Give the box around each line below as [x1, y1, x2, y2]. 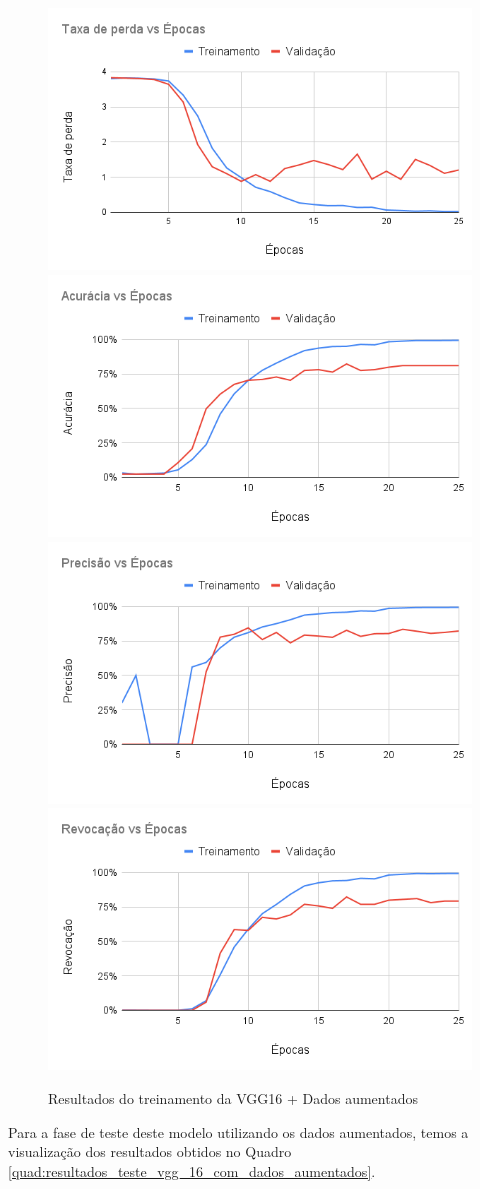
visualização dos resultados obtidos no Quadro [8, 1141, 292, 1162]
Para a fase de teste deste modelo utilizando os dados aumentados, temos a [8, 1121, 469, 1142]
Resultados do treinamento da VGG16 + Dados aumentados [48, 1088, 418, 1109]
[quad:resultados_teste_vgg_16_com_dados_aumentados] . [8, 1160, 376, 1181]
